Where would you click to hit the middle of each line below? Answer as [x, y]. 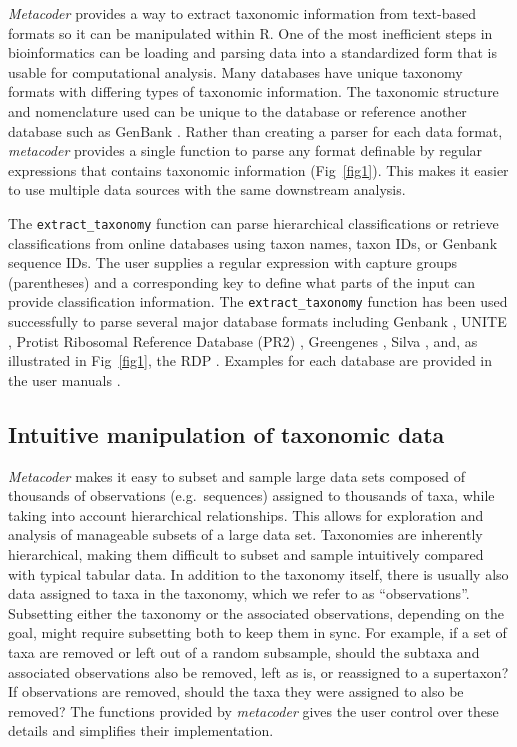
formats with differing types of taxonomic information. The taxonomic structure [253, 91]
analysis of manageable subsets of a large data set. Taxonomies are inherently [245, 534]
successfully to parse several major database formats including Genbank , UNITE [257, 321]
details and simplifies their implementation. [141, 730]
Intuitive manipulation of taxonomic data [226, 433]
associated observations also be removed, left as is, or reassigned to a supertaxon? [258, 671]
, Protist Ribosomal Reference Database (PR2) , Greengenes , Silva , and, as [243, 340]
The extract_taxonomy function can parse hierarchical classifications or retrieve [253, 222]
